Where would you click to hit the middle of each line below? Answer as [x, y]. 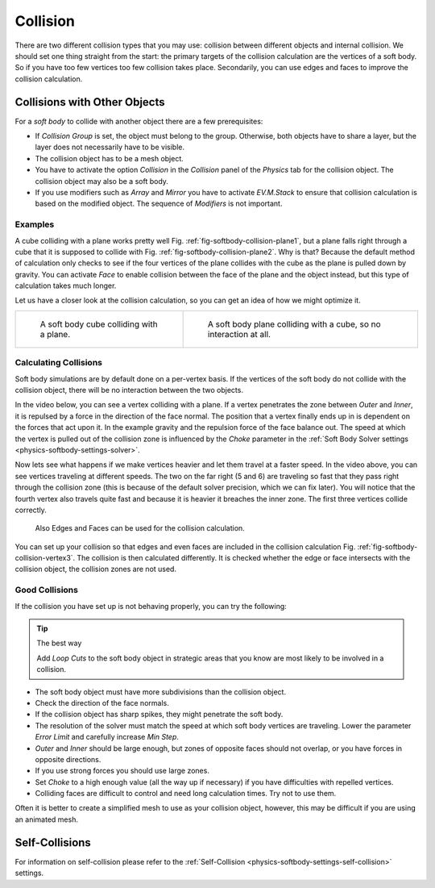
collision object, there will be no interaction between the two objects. [129, 390]
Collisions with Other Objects [90, 102]
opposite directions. [68, 759]
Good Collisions [46, 590]
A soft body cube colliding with [99, 324]
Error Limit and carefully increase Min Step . [107, 737]
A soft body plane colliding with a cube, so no [294, 324]
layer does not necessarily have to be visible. [110, 147]
